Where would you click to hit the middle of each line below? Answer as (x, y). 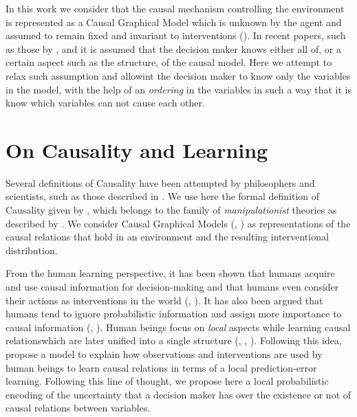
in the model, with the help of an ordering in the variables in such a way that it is (179, 89)
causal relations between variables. (78, 408)
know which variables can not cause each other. (105, 103)
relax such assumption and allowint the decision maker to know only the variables (178, 75)
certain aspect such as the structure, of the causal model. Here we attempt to (169, 62)
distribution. (32, 250)
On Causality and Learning (137, 149)
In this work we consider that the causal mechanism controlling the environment (175, 8)
